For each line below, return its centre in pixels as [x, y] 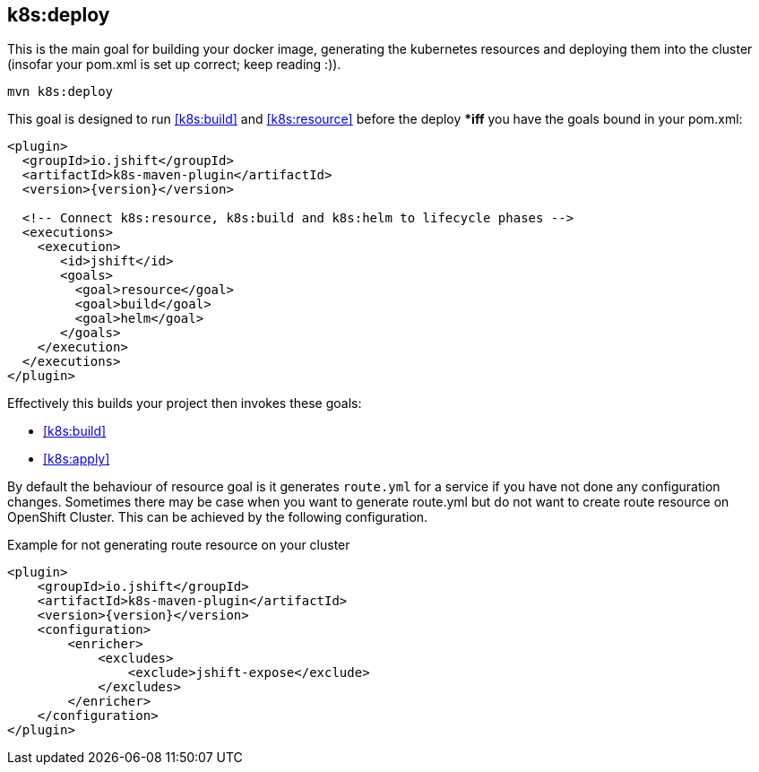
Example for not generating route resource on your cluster [179, 545]
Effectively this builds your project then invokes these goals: [185, 403]
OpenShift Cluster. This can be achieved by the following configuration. [218, 517]
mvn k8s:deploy [60, 92]
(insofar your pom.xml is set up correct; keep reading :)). [174, 65]
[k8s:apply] [77, 459]
